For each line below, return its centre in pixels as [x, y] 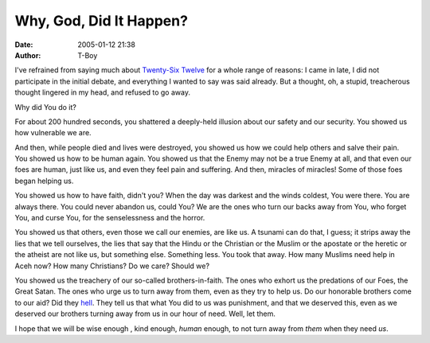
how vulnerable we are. [53, 133]
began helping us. [44, 181]
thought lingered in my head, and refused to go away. [103, 92]
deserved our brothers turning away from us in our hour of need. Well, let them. [145, 314]
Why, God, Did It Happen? [102, 21]
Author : [28, 55]
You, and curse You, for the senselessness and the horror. [110, 218]
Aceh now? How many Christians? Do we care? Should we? [112, 266]
